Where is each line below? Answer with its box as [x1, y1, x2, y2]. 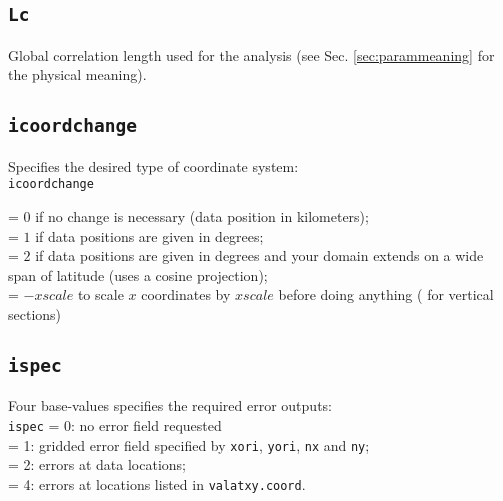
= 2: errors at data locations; [8, 454, 186, 475]
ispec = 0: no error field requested [8, 414, 222, 435]
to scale [77, 284, 124, 305]
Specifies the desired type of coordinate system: [8, 155, 299, 176]
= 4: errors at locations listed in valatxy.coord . [8, 473, 306, 494]
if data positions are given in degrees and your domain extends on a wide [35, 245, 484, 266]
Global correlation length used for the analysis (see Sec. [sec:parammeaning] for [8, 44, 495, 65]
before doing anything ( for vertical [278, 284, 494, 305]
